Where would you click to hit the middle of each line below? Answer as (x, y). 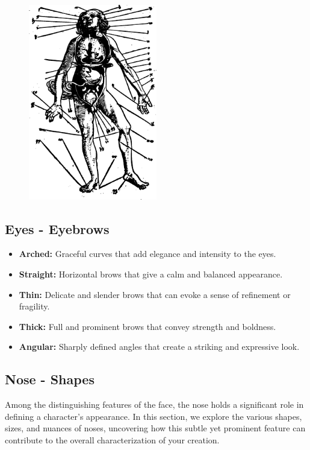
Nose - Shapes (50, 379)
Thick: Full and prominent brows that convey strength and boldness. (147, 326)
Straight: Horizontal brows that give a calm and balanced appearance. (151, 274)
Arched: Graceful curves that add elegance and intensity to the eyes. (147, 254)
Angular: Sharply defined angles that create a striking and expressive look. (159, 347)
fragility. (34, 306)
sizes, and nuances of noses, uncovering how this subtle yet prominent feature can (155, 428)
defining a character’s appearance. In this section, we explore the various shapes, (153, 416)
